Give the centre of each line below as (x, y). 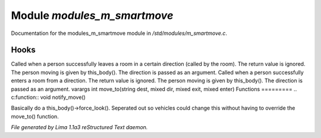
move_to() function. (35, 116)
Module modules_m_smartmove (92, 15)
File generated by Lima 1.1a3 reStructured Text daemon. (79, 127)
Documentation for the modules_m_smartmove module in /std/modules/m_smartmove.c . (119, 33)
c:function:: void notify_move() (48, 97)
